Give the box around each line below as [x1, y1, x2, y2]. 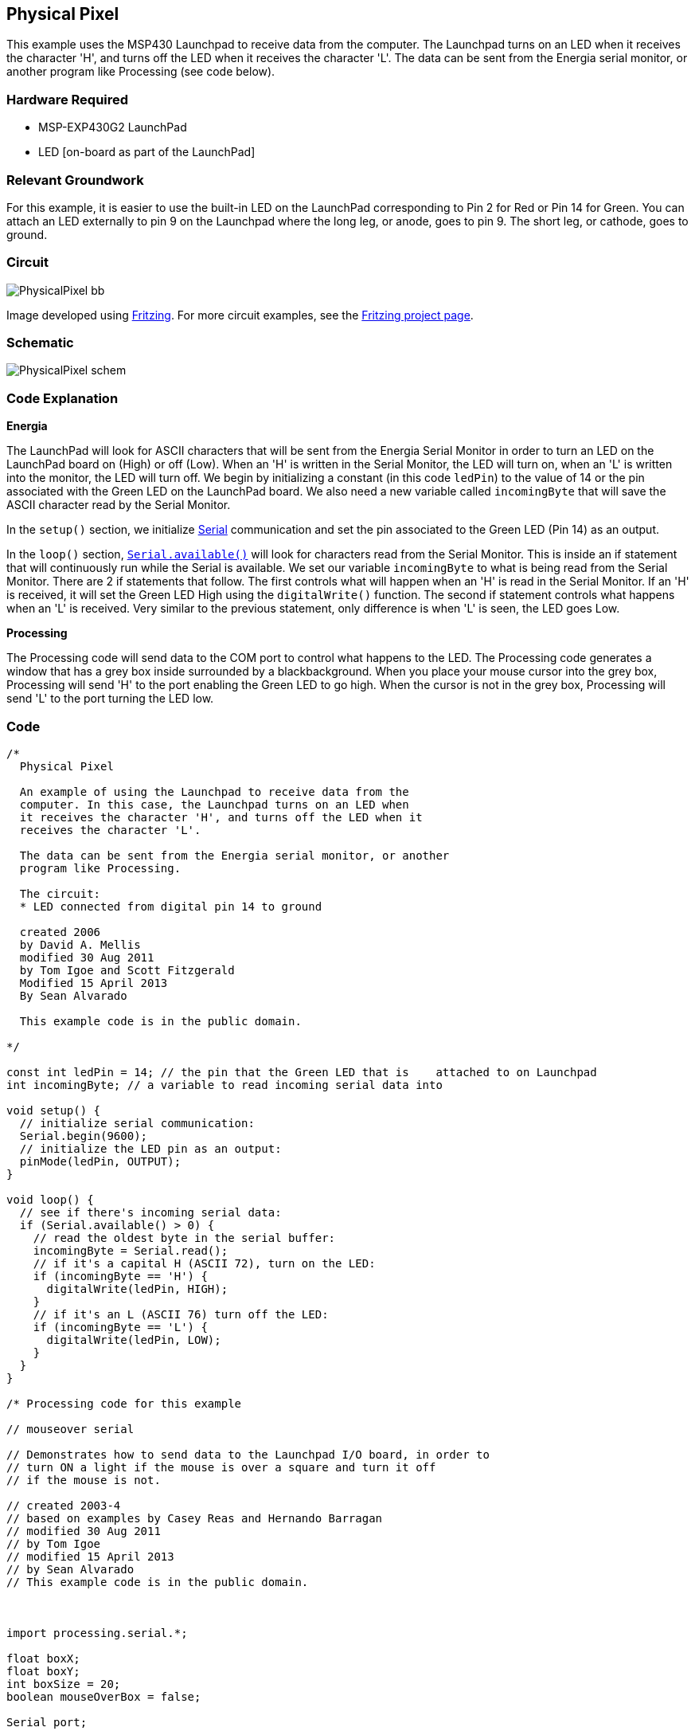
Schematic [6, 335, 74, 351]
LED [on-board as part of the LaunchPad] [38, 145, 256, 159]
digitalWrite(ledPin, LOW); [46, 1333, 221, 1346]
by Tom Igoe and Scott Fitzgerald [19, 963, 235, 977]
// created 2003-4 [6, 1498, 121, 1512]
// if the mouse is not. [6, 1473, 161, 1486]
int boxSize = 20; [6, 1677, 121, 1690]
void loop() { [6, 1193, 94, 1206]
